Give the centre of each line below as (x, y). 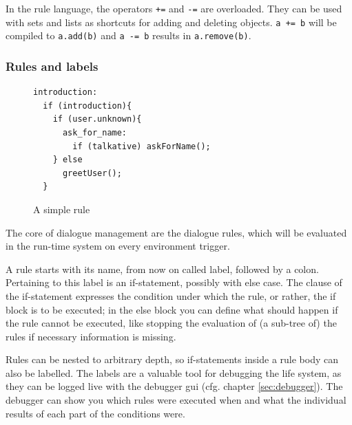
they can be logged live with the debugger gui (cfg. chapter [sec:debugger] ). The (174, 386)
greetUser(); (92, 173)
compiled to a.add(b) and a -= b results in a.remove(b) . (128, 35)
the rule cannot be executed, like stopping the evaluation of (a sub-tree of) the (171, 323)
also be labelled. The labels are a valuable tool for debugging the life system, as (174, 372)
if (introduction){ (87, 106)
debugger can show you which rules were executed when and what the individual (176, 400)
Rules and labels (52, 66)
